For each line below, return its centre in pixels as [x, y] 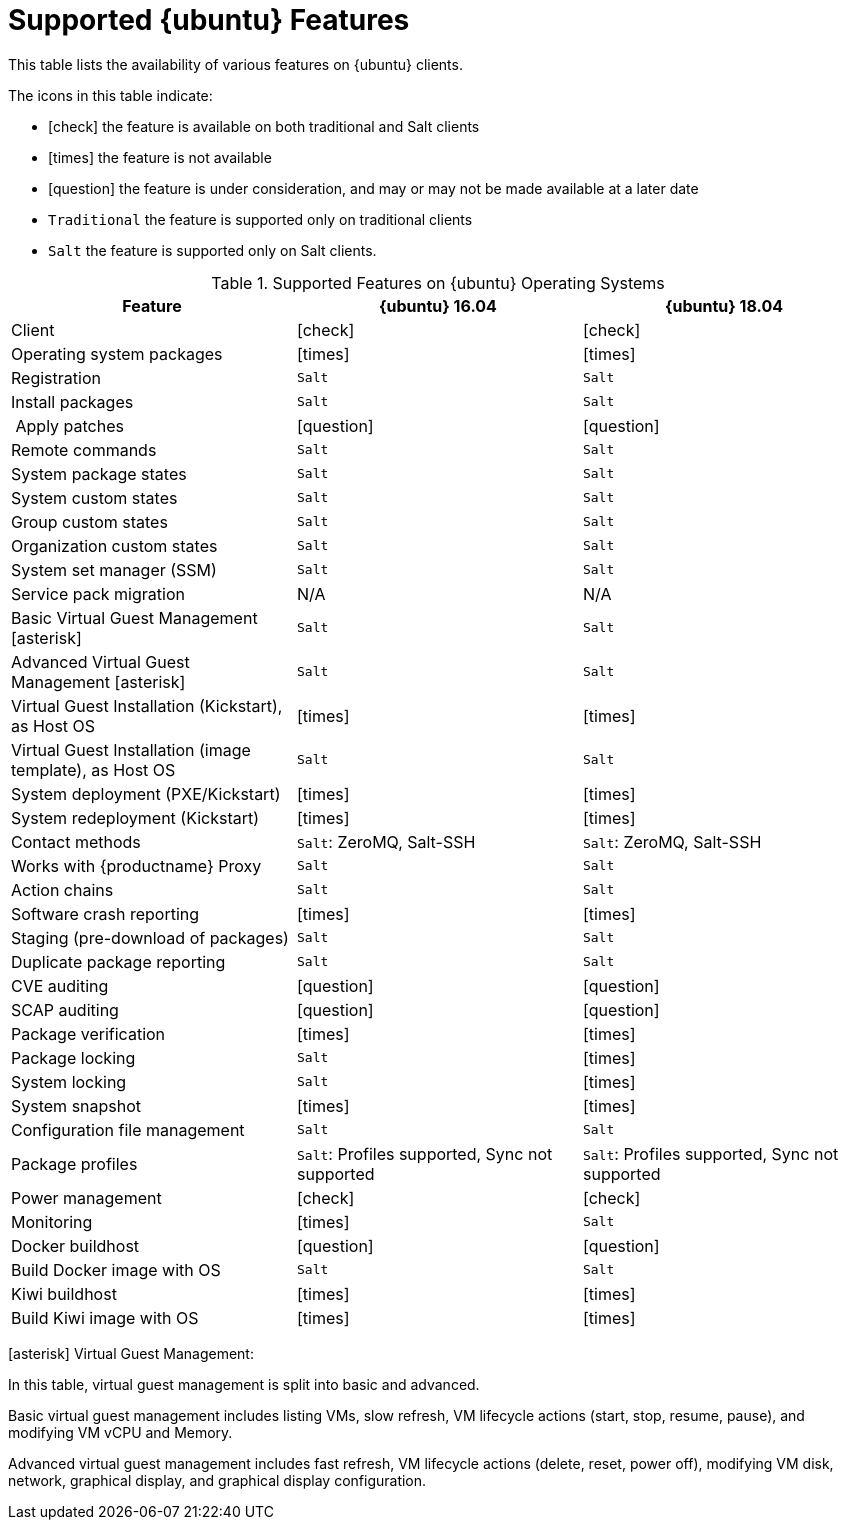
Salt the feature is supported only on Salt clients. [212, 250]
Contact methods [76, 841]
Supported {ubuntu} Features [209, 20]
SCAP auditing [65, 1009]
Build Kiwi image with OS [105, 1317]
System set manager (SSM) [114, 569]
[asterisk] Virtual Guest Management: [131, 1353]
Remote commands [84, 449]
